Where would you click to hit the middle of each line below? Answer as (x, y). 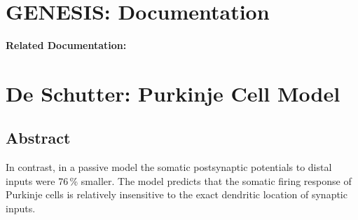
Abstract (38, 138)
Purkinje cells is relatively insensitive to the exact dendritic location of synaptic (177, 194)
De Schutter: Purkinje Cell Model (173, 93)
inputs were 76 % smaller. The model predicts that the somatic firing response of (179, 180)
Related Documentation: (66, 45)
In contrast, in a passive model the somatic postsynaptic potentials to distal (169, 167)
